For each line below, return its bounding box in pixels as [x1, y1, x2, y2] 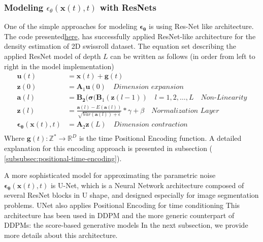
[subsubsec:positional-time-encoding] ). [4, 153, 122, 163]
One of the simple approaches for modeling [4, 21, 138, 32]
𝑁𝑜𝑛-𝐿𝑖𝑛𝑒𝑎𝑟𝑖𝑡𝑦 [201, 94, 247, 102]
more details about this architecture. [4, 229, 118, 240]
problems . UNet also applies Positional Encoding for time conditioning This [4, 199, 240, 210]
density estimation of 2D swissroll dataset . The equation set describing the [4, 41, 237, 51]
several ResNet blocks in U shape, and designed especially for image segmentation [4, 190, 259, 200]
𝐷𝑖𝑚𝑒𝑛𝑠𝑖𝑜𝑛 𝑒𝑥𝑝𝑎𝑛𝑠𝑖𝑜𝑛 [113, 83, 184, 91]
